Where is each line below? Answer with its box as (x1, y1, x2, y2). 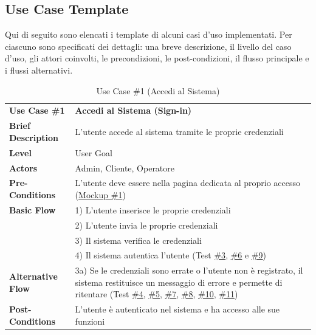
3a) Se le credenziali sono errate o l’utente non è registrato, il (75, 264, 303, 277)
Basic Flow (9, 203, 56, 216)
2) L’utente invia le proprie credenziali (75, 218, 218, 231)
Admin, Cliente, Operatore (75, 161, 175, 174)
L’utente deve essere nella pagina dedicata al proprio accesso (75, 176, 301, 189)
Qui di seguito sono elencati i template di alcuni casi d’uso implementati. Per (5, 28, 292, 41)
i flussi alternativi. (5, 63, 73, 76)
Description (9, 131, 59, 143)
